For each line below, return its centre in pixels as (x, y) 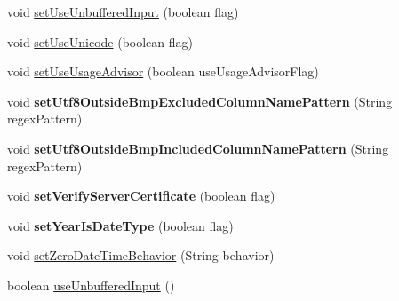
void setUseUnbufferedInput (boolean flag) (123, 12)
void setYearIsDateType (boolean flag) (120, 225)
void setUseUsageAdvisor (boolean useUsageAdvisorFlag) (163, 71)
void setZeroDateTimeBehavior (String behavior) (141, 255)
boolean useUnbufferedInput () (91, 285)
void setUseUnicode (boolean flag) (100, 41)
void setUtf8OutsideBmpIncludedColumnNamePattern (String (198, 148)
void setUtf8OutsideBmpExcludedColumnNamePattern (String (200, 101)
